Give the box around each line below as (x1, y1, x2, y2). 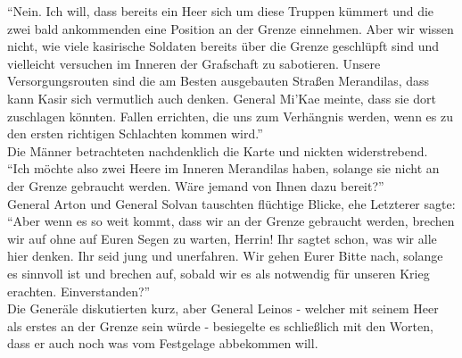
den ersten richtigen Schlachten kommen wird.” (7, 124, 263, 143)
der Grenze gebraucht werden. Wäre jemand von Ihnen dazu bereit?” (7, 176, 384, 195)
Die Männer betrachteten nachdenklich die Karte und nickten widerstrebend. (7, 141, 428, 160)
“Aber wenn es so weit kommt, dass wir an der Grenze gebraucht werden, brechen (7, 212, 455, 230)
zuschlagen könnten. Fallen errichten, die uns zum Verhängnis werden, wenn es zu (7, 106, 453, 125)
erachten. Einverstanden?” (7, 281, 151, 300)
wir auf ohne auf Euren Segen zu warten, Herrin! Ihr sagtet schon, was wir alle (7, 229, 437, 247)
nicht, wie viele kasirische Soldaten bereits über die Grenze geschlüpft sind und (7, 37, 440, 55)
